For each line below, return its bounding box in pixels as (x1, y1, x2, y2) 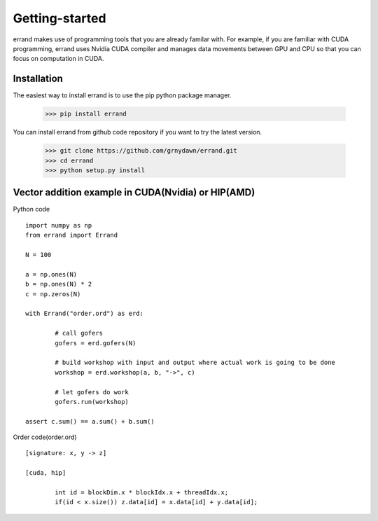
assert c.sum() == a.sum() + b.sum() (25, 417, 155, 425)
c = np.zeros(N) (25, 290, 81, 298)
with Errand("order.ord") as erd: (25, 310, 143, 318)
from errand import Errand (25, 231, 118, 239)
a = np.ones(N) (25, 270, 78, 278)
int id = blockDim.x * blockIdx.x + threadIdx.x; (55, 489, 229, 496)
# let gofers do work (55, 388, 129, 396)
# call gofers (55, 329, 104, 338)
